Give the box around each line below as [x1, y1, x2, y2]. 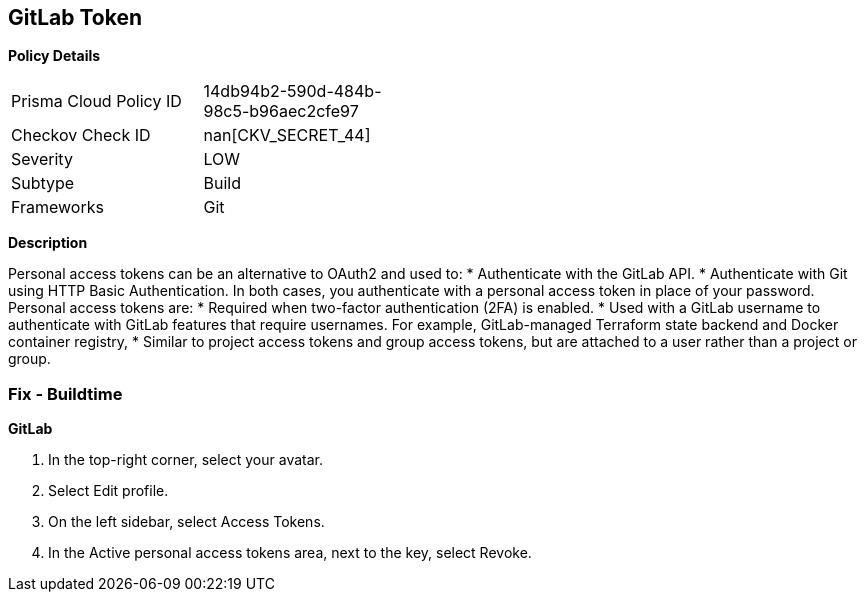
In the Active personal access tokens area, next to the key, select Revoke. [48, 544, 532, 562]
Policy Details [8, 47, 101, 65]
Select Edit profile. [48, 482, 169, 500]
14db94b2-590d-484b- [203, 81, 382, 102]
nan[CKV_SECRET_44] [203, 125, 371, 146]
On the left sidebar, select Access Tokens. [48, 513, 325, 531]
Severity [11, 149, 73, 170]
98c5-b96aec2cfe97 [203, 101, 359, 122]
